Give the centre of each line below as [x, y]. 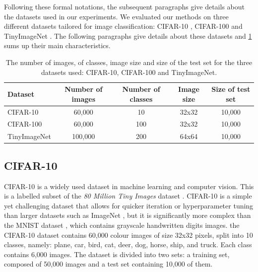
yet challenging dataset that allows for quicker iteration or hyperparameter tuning [129, 205]
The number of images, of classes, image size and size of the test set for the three [129, 62]
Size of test [231, 89]
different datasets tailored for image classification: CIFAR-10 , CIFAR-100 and [123, 26]
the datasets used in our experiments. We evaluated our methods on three [116, 16]
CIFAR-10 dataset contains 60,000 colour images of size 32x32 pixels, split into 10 [129, 235]
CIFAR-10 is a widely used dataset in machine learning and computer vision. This [129, 186]
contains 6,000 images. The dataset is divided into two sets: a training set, [117, 254]
